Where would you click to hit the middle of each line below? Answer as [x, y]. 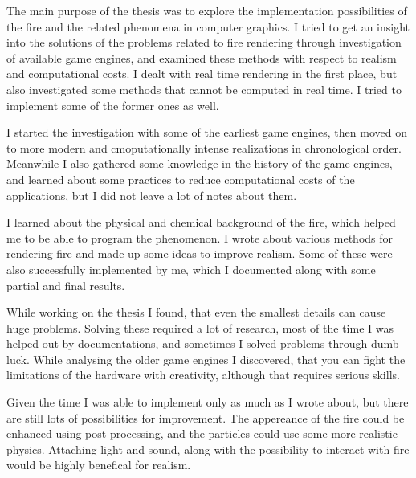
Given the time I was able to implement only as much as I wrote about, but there [208, 402]
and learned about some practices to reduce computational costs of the [181, 179]
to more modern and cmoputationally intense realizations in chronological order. [204, 147]
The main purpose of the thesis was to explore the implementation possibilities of [207, 10]
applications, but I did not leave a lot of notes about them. [152, 195]
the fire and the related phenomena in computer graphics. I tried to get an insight [208, 26]
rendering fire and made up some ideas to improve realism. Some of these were [200, 253]
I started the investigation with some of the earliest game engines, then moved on [207, 132]
